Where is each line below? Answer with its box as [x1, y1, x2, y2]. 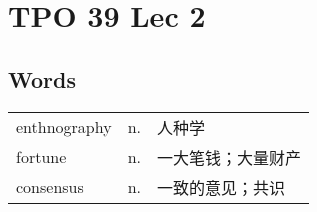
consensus [16, 175, 84, 199]
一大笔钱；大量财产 [157, 145, 302, 169]
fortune [16, 145, 67, 169]
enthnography [16, 115, 112, 139]
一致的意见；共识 [157, 175, 286, 199]
